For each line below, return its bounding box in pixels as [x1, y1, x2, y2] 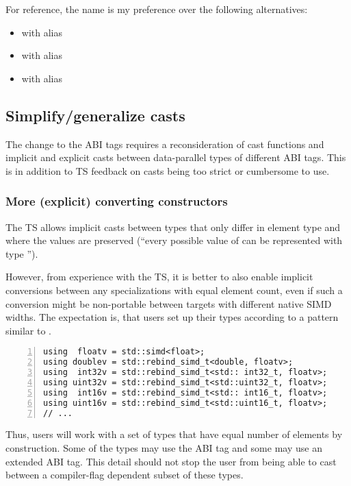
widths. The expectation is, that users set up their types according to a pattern [5, 310, 339, 324]
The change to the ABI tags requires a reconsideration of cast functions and [5, 136, 324, 151]
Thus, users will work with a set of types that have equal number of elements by [5, 427, 343, 441]
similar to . [5, 323, 52, 337]
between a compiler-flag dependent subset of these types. [5, 467, 244, 482]
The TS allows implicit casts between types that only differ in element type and [5, 219, 341, 234]
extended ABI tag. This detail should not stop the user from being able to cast [5, 454, 337, 468]
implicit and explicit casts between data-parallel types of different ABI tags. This [5, 150, 346, 165]
